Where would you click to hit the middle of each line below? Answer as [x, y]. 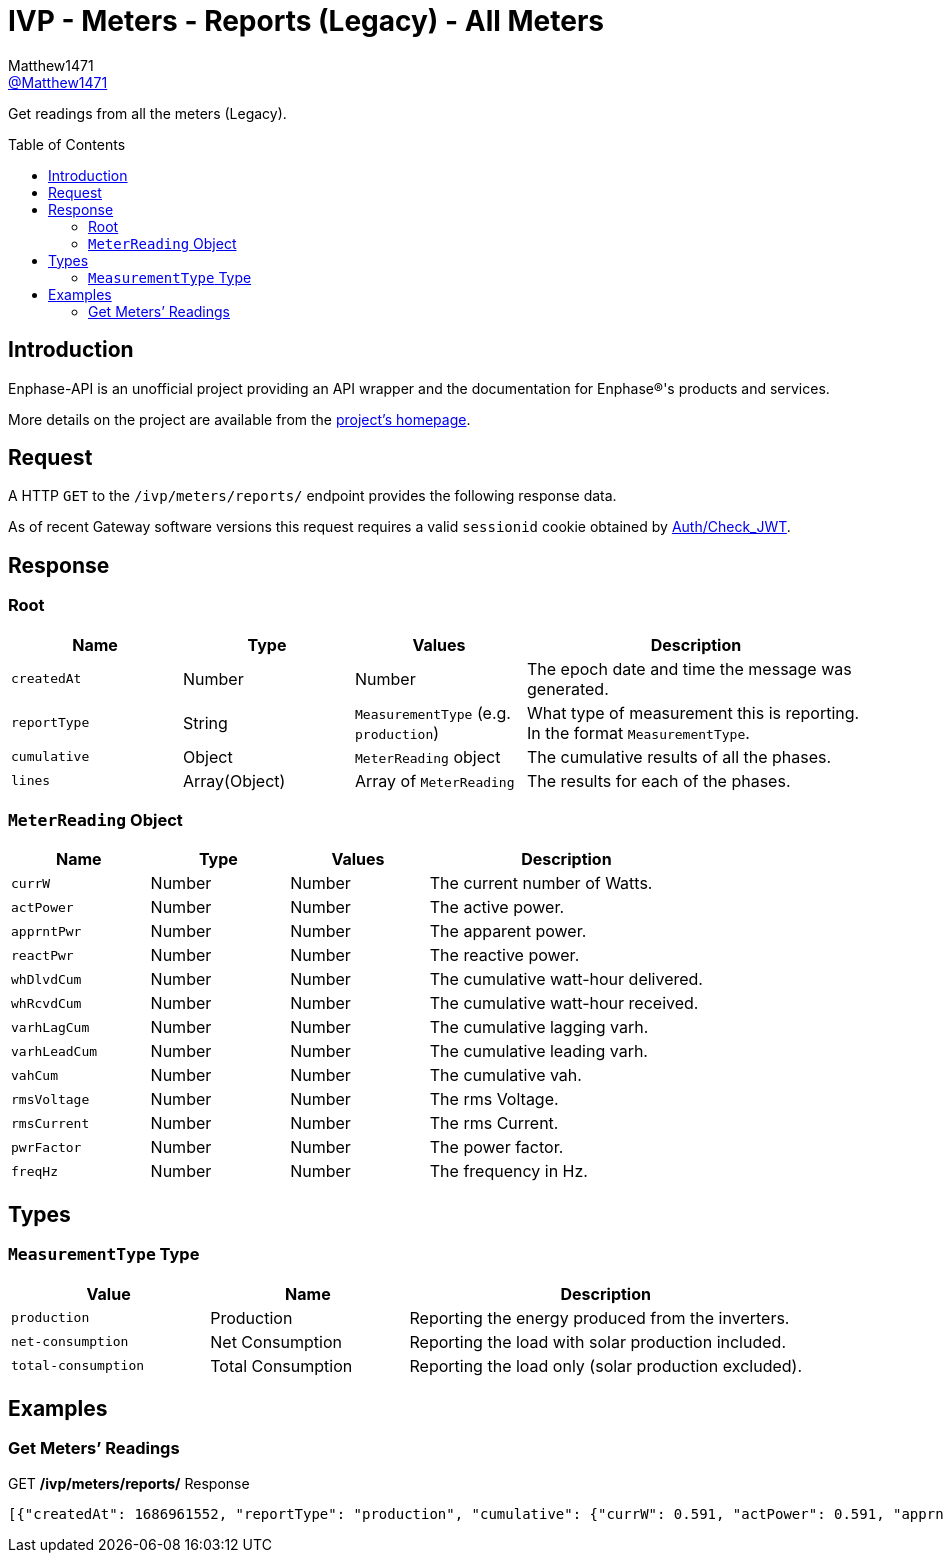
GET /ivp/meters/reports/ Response [129, 1483]
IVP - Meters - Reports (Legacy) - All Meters [306, 21]
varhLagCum [50, 1027]
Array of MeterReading [435, 780]
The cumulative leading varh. [538, 1051]
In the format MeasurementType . [638, 732]
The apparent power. [508, 931]
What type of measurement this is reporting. [693, 712]
